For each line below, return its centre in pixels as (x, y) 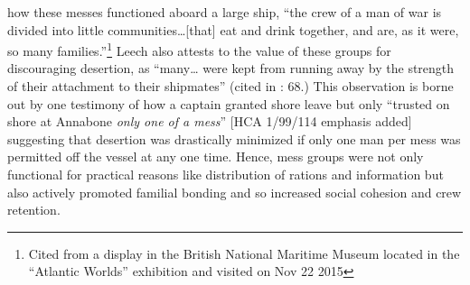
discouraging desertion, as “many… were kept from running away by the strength (231, 68)
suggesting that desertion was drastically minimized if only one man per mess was (234, 138)
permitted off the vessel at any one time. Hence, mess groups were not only (216, 156)
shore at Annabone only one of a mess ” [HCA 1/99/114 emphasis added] (210, 121)
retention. (34, 210)
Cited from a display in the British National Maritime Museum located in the (244, 253)
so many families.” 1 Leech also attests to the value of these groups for (199, 49)
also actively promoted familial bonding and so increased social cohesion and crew (235, 192)
